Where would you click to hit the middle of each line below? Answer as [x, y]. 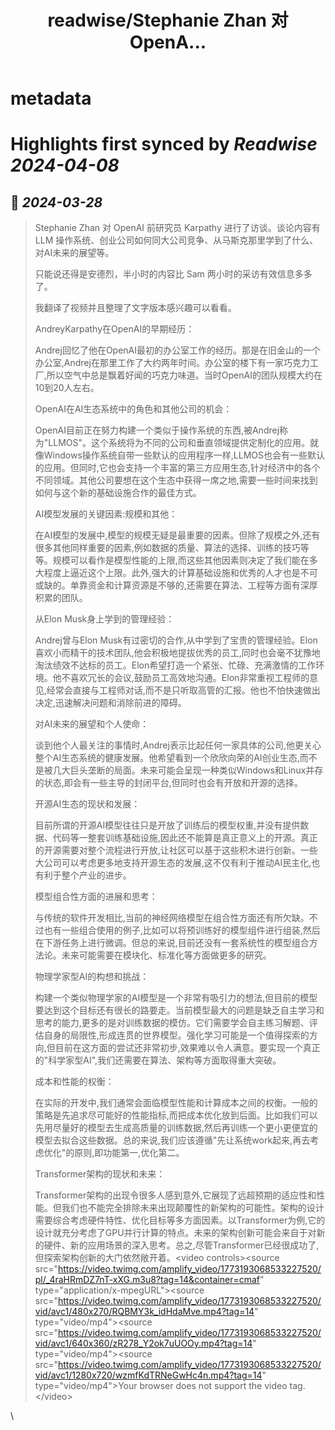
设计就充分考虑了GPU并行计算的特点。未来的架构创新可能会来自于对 [175, 1233]
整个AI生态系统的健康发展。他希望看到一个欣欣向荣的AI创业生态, [167, 758]
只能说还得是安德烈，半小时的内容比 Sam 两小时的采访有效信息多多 [173, 274]
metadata [51, 98]
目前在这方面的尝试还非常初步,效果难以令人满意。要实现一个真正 [187, 1048]
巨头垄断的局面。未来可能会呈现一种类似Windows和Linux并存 [196, 770]
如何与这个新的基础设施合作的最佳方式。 [118, 493]
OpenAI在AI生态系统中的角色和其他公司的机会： [133, 409]
